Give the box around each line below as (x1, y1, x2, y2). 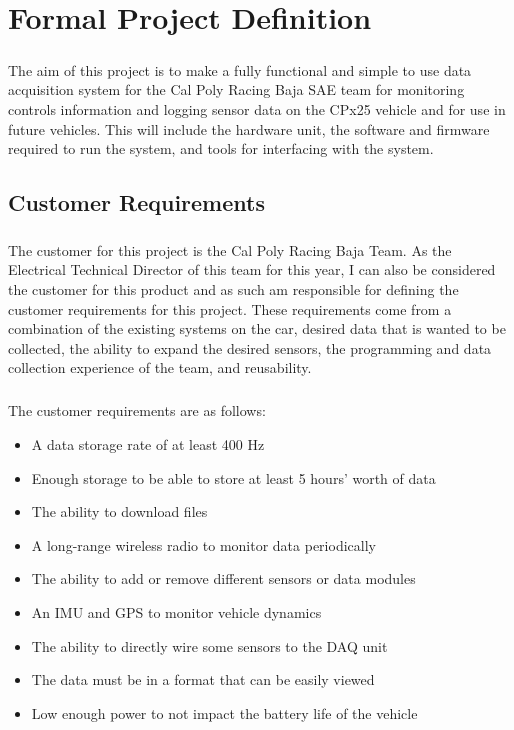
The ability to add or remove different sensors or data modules (31, 568, 416, 589)
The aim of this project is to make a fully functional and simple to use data (8, 59, 472, 80)
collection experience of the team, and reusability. (8, 357, 312, 378)
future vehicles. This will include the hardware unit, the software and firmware (8, 118, 490, 139)
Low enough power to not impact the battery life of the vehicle (31, 702, 418, 723)
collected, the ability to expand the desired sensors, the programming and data (8, 337, 492, 358)
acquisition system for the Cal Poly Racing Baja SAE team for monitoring (8, 79, 465, 100)
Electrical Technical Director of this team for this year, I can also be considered (8, 259, 496, 280)
